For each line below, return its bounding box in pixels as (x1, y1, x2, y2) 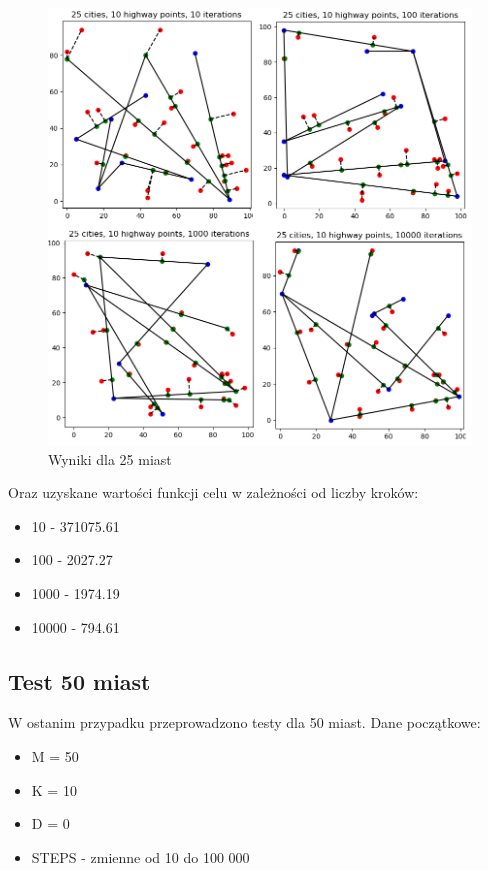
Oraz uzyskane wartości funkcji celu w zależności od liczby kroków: (8, 482, 419, 503)
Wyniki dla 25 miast (48, 448, 172, 469)
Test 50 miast (8, 665, 151, 696)
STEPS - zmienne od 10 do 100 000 (31, 846, 250, 867)
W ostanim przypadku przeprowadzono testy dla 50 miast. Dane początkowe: (8, 712, 481, 733)
